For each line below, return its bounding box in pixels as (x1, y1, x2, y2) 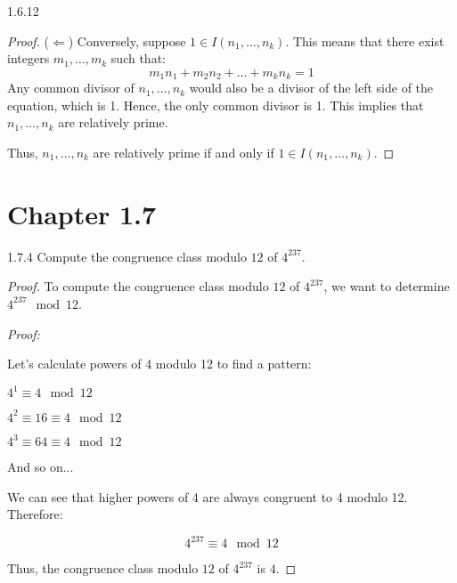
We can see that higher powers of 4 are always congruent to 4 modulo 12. (7, 487, 408, 506)
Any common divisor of (7, 78, 135, 97)
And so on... (7, 457, 74, 476)
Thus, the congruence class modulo (7, 559, 199, 578)
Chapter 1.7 (7, 195, 157, 231)
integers (7, 49, 50, 68)
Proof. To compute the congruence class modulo (7, 277, 269, 296)
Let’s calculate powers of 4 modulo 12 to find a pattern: (7, 354, 312, 373)
